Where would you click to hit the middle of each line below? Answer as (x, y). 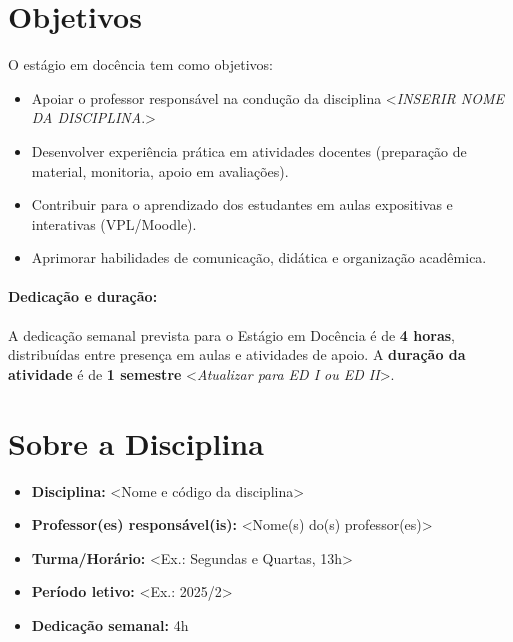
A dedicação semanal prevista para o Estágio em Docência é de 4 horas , (231, 334)
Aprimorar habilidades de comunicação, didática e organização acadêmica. (259, 257)
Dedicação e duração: (83, 296)
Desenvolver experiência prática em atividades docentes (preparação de (249, 150)
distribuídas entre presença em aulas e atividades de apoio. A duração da (237, 354)
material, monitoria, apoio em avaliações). (160, 170)
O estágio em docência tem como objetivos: (140, 64)
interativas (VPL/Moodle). (114, 223)
